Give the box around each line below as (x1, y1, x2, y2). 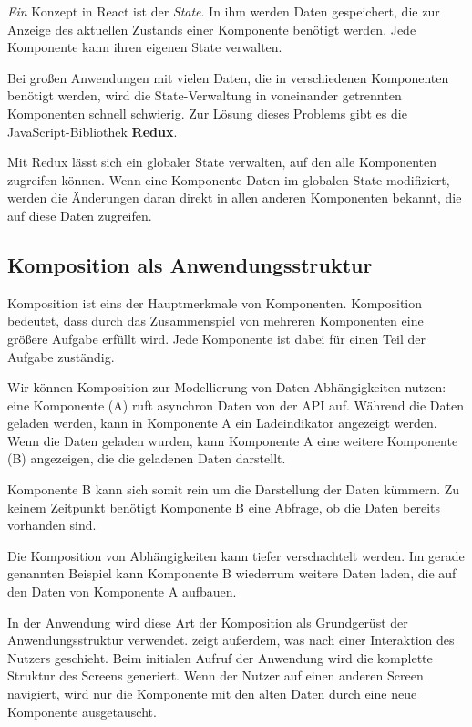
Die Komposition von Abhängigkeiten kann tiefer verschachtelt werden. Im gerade (7, 545, 465, 565)
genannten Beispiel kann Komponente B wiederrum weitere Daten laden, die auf (7, 564, 457, 583)
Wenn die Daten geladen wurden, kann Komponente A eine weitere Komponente (7, 431, 458, 450)
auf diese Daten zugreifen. (7, 205, 152, 224)
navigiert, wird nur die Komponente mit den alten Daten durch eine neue (7, 684, 417, 703)
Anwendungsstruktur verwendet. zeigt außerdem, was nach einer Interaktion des (7, 630, 455, 649)
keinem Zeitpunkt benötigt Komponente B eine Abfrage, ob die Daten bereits (7, 497, 440, 516)
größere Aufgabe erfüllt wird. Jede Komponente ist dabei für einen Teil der (7, 328, 426, 348)
